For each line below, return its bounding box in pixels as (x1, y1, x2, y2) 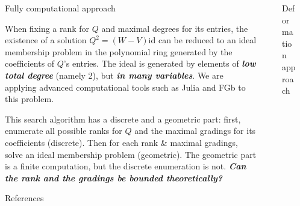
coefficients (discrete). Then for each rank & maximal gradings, (5, 136, 238, 148)
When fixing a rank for (5, 22, 90, 34)
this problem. (5, 92, 54, 105)
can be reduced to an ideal (158, 34, 257, 46)
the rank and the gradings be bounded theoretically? (5, 171, 223, 184)
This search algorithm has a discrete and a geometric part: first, (5, 112, 241, 125)
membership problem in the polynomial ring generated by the (5, 45, 233, 58)
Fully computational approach (5, 2, 116, 14)
